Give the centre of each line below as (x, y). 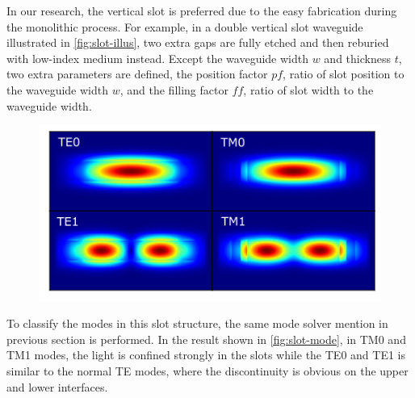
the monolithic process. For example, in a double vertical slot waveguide (185, 26)
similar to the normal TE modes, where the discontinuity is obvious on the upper (207, 370)
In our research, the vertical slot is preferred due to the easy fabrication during (202, 10)
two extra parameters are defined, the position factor (137, 74)
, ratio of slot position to (344, 74)
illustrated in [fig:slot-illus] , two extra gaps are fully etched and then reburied (198, 42)
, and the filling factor (174, 89)
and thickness (357, 58)
